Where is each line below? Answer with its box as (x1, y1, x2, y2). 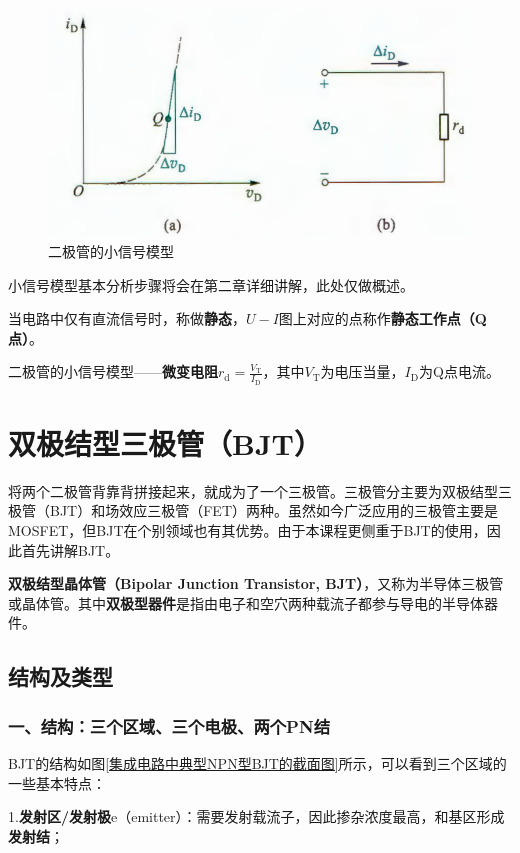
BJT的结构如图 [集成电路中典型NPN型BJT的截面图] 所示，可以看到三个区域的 (8, 752, 507, 773)
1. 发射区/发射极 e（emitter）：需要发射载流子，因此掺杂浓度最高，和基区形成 (8, 806, 505, 827)
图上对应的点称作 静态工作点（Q (278, 308, 487, 329)
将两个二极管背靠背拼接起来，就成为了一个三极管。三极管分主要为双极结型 (8, 480, 498, 501)
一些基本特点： (8, 772, 106, 793)
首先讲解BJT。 (21, 539, 120, 560)
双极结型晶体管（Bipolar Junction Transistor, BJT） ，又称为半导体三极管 (8, 573, 504, 594)
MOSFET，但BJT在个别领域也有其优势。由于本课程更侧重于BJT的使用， (8, 519, 487, 540)
